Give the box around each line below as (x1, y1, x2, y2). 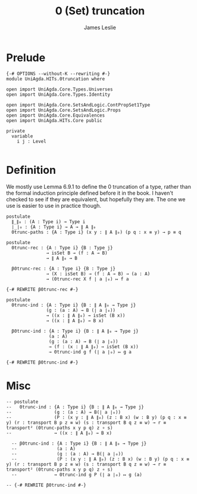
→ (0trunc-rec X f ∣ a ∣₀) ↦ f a (46, 276, 129, 282)
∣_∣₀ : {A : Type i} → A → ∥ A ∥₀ (11, 224, 96, 230)
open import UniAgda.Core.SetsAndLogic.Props (6, 107, 121, 113)
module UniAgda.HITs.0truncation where (6, 76, 105, 82)
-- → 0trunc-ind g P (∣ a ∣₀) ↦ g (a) (11, 471, 143, 477)
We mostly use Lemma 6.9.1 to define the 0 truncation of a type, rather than (6, 183, 192, 190)
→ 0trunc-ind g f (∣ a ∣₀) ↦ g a (48, 349, 132, 355)
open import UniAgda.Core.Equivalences (6, 112, 105, 118)
